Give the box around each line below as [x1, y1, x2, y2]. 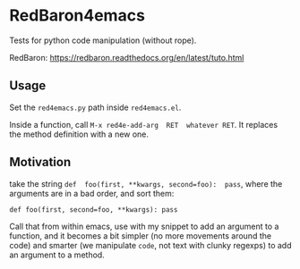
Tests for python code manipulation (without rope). [9, 35, 197, 46]
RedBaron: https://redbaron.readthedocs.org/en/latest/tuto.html [9, 52, 244, 63]
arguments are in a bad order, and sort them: [9, 188, 175, 198]
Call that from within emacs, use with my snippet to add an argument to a [9, 221, 279, 231]
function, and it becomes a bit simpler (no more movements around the [9, 230, 271, 241]
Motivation [9, 155, 72, 170]
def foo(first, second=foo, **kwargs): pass [9, 205, 178, 214]
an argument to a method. [9, 249, 105, 260]
